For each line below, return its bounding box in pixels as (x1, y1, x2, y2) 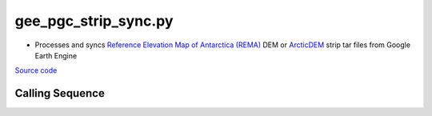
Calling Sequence (14, 86, 106, 100)
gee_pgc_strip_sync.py (14, 12, 174, 30)
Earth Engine (34, 50, 78, 60)
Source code (14, 66, 58, 75)
